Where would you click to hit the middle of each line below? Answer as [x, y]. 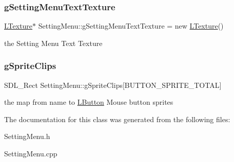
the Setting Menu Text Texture [53, 43]
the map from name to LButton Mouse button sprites [89, 102]
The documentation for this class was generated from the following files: [117, 119]
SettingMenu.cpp [31, 153]
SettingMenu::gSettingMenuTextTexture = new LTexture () [131, 26]
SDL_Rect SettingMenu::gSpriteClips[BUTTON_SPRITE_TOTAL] [113, 85]
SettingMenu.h [27, 136]
